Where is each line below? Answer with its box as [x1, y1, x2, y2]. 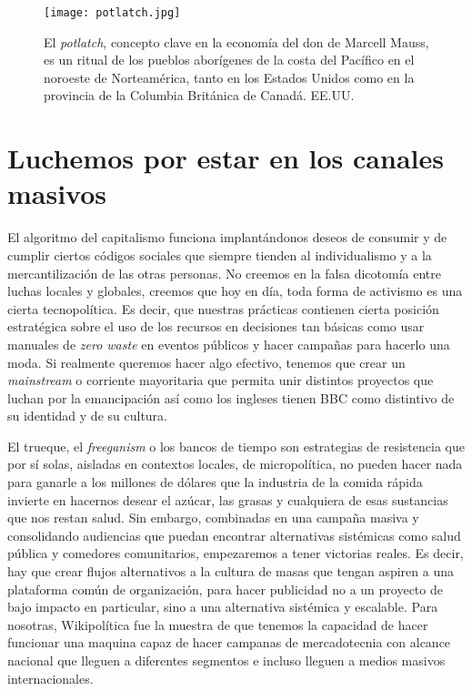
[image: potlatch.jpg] [44, 6, 181, 19]
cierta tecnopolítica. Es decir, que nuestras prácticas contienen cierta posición [7, 299, 439, 318]
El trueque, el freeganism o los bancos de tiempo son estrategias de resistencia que [7, 436, 465, 455]
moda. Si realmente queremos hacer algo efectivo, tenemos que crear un [7, 352, 406, 371]
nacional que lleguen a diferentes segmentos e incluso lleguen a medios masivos [7, 651, 446, 669]
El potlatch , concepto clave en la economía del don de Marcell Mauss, [44, 32, 429, 51]
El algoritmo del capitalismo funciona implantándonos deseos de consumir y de [7, 228, 447, 247]
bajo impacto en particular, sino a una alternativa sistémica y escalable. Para [7, 597, 438, 616]
